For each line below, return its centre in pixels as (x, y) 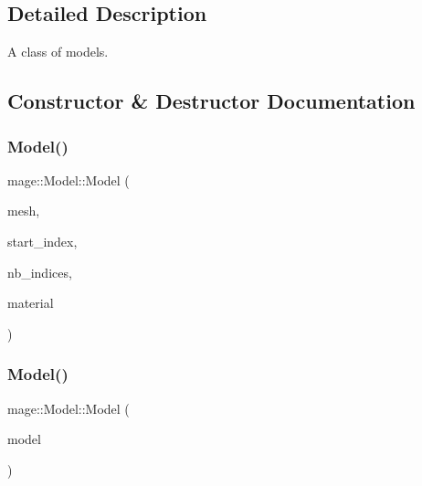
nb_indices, (40, 272)
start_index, (42, 241)
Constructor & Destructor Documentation (211, 101)
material (31, 303)
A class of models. (58, 52)
